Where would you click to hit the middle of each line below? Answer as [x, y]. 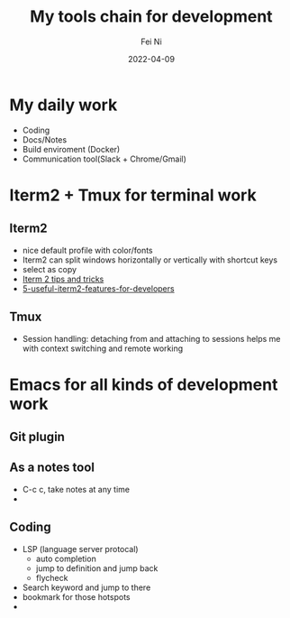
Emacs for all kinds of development [144, 384]
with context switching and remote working [103, 348]
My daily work [63, 105]
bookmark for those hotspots [76, 596]
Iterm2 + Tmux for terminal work [133, 195]
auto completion [66, 558]
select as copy [50, 269]
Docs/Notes [45, 139]
